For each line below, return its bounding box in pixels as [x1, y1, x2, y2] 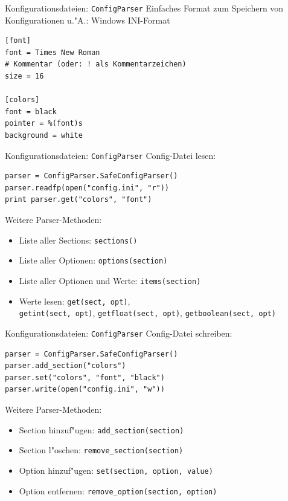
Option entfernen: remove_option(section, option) [19, 484, 217, 497]
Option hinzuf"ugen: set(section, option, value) [19, 464, 213, 476]
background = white [5, 131, 83, 140]
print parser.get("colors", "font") [5, 195, 152, 204]
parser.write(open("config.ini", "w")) [5, 385, 165, 394]
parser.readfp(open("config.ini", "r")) [5, 183, 170, 192]
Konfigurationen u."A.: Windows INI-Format [5, 13, 170, 26]
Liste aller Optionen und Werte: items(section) [19, 274, 201, 286]
